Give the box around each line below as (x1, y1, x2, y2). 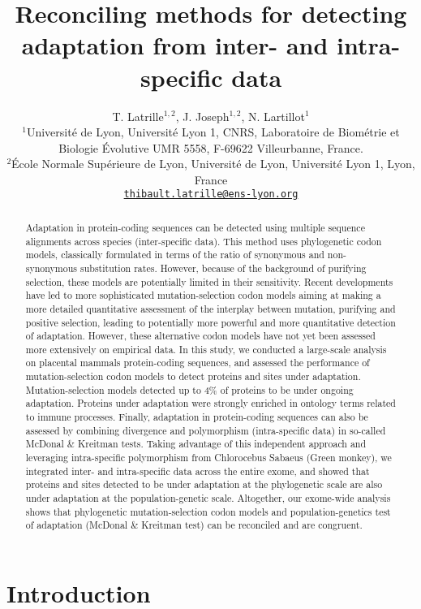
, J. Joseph (175, 107, 230, 124)
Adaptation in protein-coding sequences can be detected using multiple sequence (25, 220, 365, 234)
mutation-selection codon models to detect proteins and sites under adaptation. (25, 369, 361, 383)
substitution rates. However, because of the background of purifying (79, 261, 367, 274)
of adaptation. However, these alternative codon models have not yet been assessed (25, 329, 376, 343)
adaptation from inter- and (21, 28, 329, 62)
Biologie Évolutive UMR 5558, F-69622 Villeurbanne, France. (58, 139, 363, 156)
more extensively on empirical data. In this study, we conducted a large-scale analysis (25, 342, 387, 356)
